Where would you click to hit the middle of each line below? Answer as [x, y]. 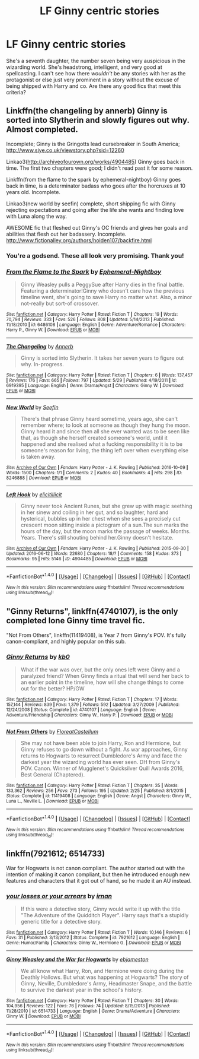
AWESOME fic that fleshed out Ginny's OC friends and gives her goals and [97, 227]
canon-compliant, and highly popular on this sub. [66, 641]
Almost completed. [42, 130]
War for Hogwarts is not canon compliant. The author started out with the [96, 868]
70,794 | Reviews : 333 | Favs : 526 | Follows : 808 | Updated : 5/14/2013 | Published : [91, 319]
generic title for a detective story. [61, 922]
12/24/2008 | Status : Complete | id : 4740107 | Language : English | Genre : [81, 710]
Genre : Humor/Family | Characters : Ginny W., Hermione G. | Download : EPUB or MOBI [94, 943]
